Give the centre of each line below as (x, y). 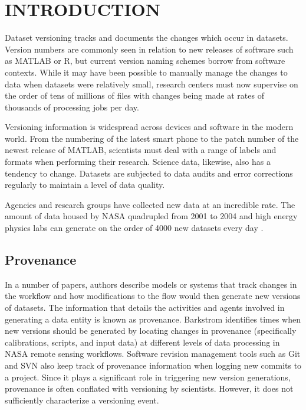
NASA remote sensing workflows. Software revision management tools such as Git (153, 354)
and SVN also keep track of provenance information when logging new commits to (153, 365)
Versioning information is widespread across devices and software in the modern (149, 127)
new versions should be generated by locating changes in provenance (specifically (151, 331)
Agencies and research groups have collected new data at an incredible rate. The (150, 204)
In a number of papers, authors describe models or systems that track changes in (151, 284)
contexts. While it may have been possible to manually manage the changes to (146, 72)
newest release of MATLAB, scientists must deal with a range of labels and (141, 150)
